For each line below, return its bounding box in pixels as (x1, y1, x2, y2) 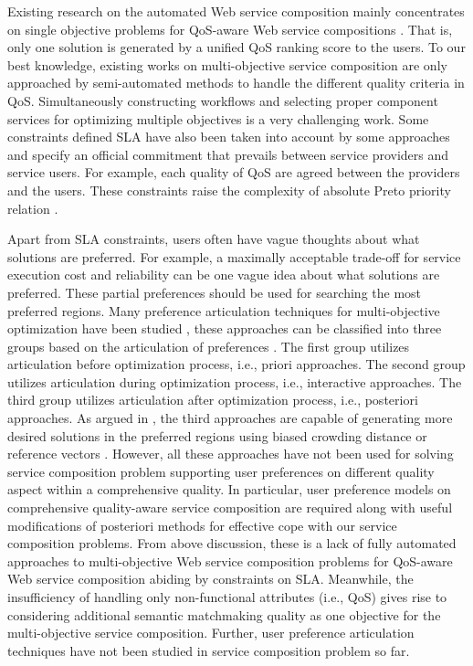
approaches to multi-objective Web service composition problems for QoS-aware (7, 551, 453, 570)
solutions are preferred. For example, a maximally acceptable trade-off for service (7, 247, 461, 266)
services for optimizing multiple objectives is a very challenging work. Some (7, 109, 429, 128)
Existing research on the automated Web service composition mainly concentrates (7, 2, 465, 20)
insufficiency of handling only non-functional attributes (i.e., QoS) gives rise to (7, 587, 447, 606)
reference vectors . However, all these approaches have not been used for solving (7, 444, 454, 463)
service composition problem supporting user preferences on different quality (7, 461, 435, 481)
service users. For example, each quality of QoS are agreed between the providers (7, 163, 460, 182)
